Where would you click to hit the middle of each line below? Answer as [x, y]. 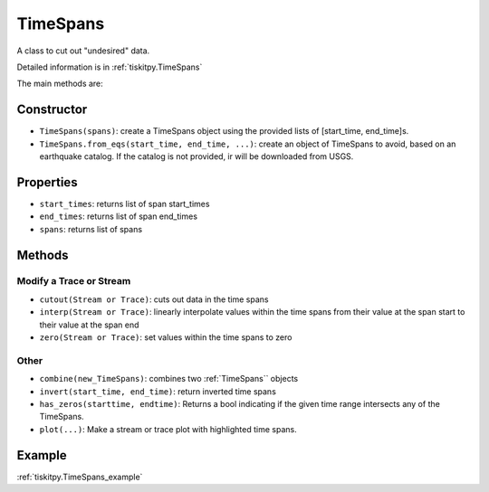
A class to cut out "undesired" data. [83, 51]
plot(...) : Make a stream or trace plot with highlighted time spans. [168, 429]
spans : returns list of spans [91, 229]
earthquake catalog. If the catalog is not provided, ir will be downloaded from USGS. [197, 156]
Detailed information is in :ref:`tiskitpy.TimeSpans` [110, 67]
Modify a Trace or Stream [74, 281]
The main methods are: [60, 84]
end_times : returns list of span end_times [119, 216]
